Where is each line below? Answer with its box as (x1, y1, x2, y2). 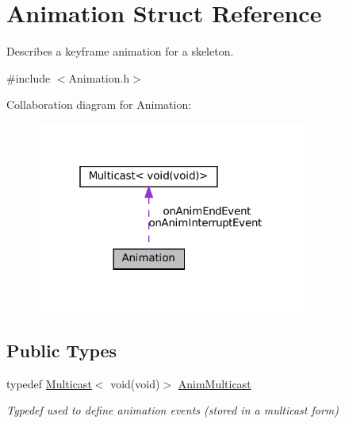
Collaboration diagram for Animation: (6, 96, 192, 113)
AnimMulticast (178, 375, 251, 391)
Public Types (6, 337, 117, 362)
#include (6, 69, 51, 86)
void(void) (110, 375, 160, 391)
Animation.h (68, 69, 130, 86)
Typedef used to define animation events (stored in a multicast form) (6, 402, 339, 418)
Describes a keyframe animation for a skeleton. (6, 43, 234, 60)
